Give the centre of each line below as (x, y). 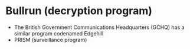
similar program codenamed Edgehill (59, 33)
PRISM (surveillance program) (50, 40)
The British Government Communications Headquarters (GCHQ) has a (99, 27)
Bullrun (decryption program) (79, 11)
